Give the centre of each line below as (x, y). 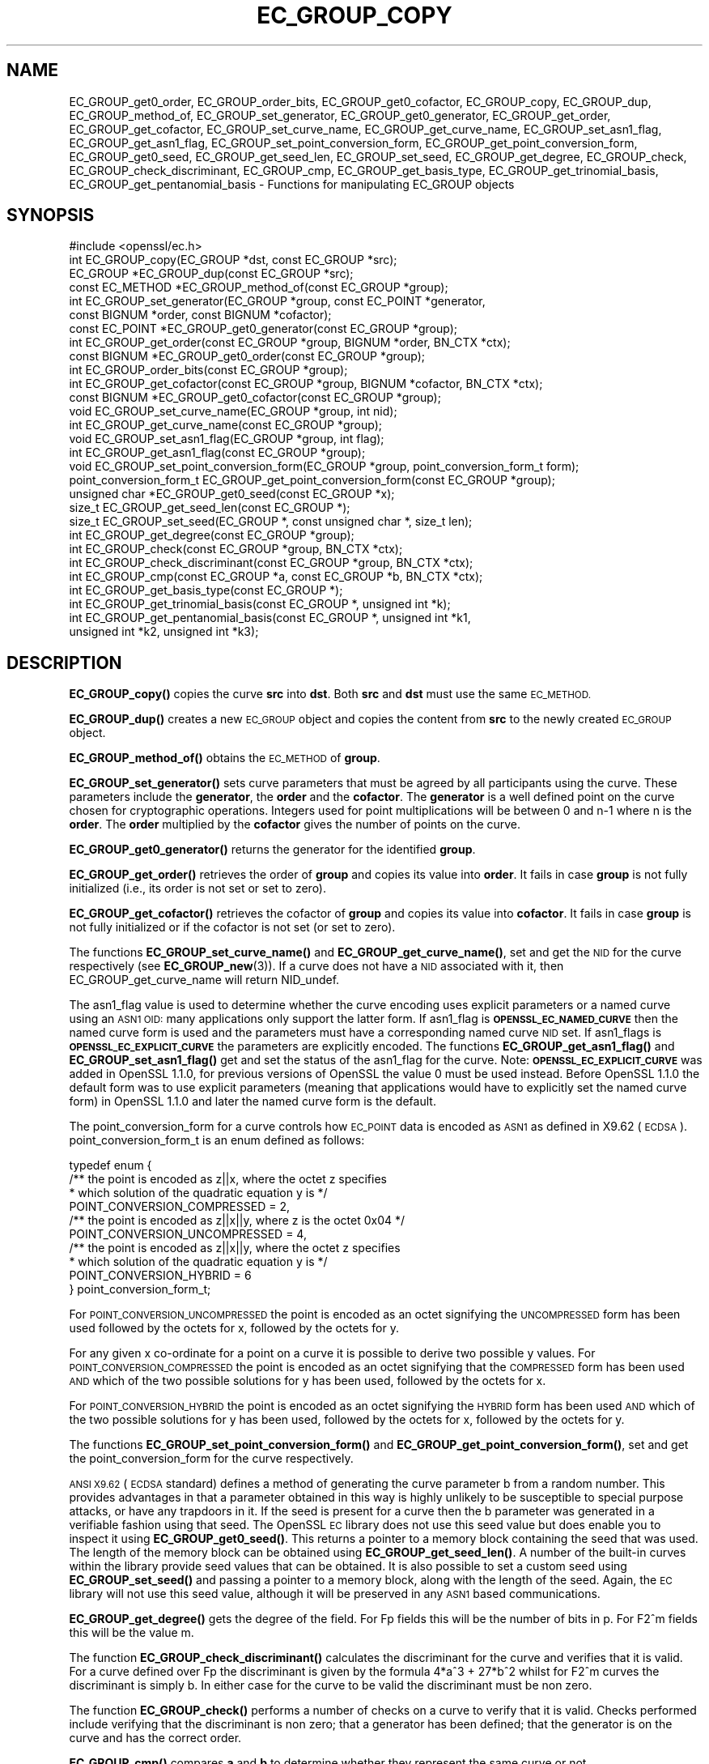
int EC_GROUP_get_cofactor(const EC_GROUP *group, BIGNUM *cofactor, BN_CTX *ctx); (306, 384)
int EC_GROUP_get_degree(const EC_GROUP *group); (212, 535)
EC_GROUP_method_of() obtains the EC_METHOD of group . (225, 758)
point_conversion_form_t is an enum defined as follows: (217, 1140)
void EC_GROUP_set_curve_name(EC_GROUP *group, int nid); (233, 411)
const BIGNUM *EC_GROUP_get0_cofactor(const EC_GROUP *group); (255, 398)
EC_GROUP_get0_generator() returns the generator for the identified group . (272, 850)
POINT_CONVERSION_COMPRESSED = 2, (179, 1207)
